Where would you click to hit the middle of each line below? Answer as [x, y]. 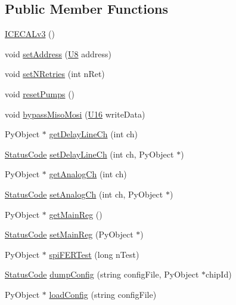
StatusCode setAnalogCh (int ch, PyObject [84, 194]
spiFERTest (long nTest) [94, 254]
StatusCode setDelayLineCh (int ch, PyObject [89, 154]
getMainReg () [76, 214]
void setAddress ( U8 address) [58, 53]
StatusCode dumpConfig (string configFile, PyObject [102, 274]
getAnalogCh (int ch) [88, 174]
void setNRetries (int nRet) [55, 74]
